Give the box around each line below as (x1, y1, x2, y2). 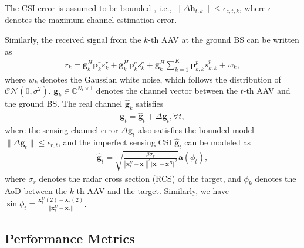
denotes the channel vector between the (96, 84, 238, 97)
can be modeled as (184, 135, 251, 148)
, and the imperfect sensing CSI (58, 135, 172, 148)
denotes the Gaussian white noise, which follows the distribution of (40, 73, 281, 85)
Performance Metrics (5, 229, 135, 247)
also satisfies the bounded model (137, 124, 254, 135)
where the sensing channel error (5, 124, 119, 135)
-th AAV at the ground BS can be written (148, 33, 299, 46)
